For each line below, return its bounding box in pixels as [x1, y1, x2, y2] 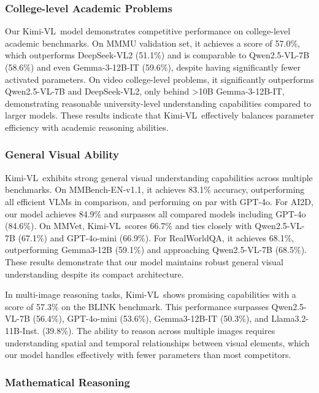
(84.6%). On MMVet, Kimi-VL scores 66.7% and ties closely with [5, 219, 252, 232]
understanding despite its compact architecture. [5, 267, 184, 280]
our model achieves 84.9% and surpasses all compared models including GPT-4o [5, 207, 306, 220]
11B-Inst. [5, 324, 40, 337]
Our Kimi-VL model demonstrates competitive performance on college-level [5, 25, 291, 37]
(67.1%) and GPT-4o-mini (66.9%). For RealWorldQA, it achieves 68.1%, [18, 231, 294, 244]
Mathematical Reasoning [5, 374, 130, 389]
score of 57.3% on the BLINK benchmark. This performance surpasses [5, 300, 269, 313]
